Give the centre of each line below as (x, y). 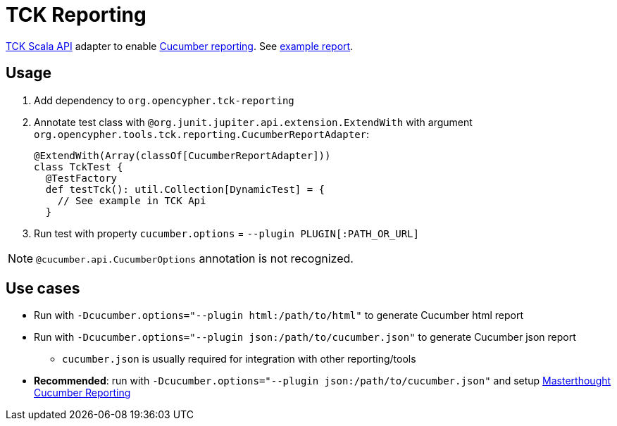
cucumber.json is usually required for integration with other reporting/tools (239, 359)
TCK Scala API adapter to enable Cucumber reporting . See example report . (180, 46)
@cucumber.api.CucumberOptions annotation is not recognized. (195, 258)
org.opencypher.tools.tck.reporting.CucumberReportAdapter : (202, 134)
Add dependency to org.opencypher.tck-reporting (164, 100)
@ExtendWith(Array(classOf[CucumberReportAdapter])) (182, 155)
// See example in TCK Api (132, 200)
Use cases (43, 289)
